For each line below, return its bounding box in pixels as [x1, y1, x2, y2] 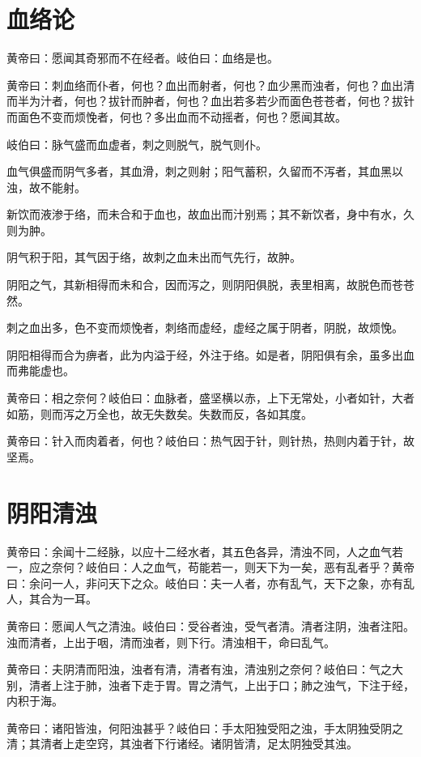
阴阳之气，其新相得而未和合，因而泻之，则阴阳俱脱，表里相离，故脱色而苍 [6, 276, 403, 293]
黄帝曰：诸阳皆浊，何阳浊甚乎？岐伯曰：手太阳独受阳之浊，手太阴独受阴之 [6, 719, 403, 736]
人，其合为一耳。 [6, 590, 97, 607]
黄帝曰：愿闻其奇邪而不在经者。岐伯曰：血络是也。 [6, 49, 279, 66]
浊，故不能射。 [6, 178, 86, 195]
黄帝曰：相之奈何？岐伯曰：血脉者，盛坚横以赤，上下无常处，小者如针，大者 [6, 389, 415, 406]
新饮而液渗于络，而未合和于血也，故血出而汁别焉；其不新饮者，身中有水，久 [6, 206, 415, 223]
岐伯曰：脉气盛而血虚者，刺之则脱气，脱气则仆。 [6, 135, 267, 152]
